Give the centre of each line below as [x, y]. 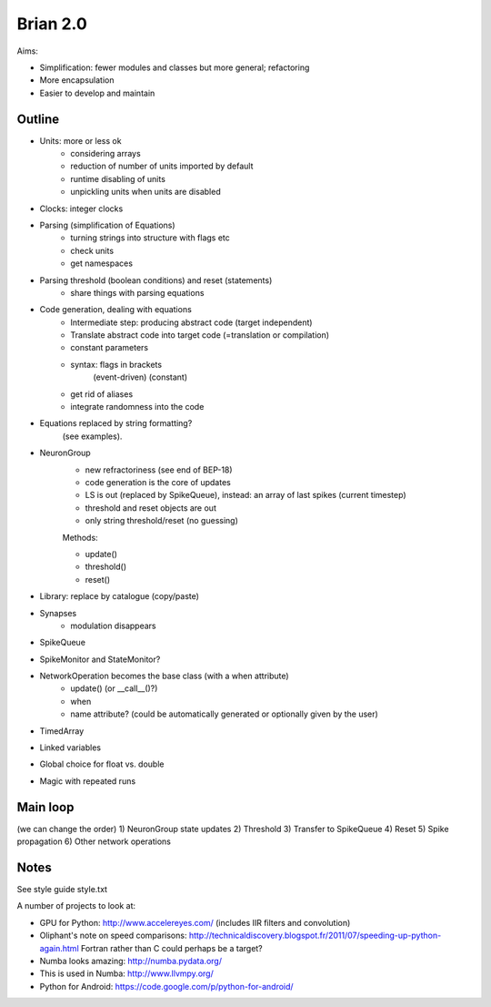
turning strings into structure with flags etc [150, 238]
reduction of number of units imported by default [162, 166]
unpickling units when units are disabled [146, 192]
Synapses [58, 613]
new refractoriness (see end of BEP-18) [159, 470]
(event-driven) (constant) [140, 377]
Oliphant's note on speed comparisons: [113, 936]
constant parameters [110, 348]
